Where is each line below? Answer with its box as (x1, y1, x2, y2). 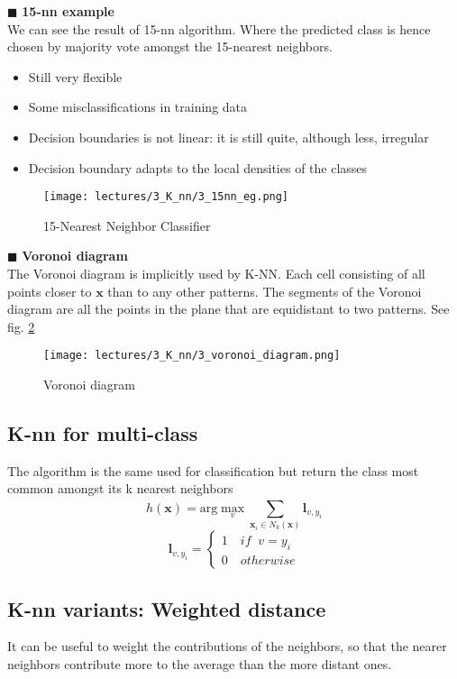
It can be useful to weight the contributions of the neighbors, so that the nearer (7, 637, 447, 656)
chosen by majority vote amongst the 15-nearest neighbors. (7, 37, 333, 56)
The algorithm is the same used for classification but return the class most (7, 461, 419, 480)
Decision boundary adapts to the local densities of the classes (28, 158, 368, 177)
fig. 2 (7, 317, 35, 335)
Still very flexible (28, 67, 123, 86)
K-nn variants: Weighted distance (7, 594, 326, 622)
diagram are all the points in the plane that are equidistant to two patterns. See (7, 299, 450, 318)
